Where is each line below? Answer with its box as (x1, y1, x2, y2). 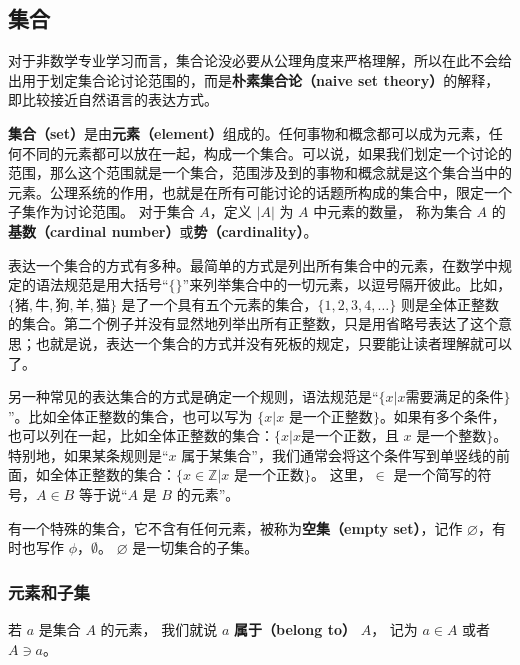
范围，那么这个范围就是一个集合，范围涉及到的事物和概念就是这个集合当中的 (8, 162, 512, 183)
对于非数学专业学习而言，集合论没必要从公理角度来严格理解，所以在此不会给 (8, 50, 512, 71)
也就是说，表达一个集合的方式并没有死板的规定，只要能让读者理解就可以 (35, 332, 512, 353)
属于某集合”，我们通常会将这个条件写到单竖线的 (181, 444, 496, 465)
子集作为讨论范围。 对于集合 (8, 201, 195, 222)
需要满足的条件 (405, 391, 504, 406)
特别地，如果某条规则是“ (8, 444, 169, 465)
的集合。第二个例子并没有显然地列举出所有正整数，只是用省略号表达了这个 (8, 313, 498, 334)
